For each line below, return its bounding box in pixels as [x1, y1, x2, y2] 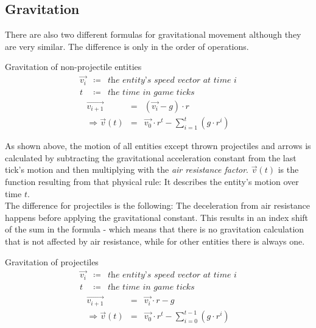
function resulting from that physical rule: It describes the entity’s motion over [5, 175, 299, 188]
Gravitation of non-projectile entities [5, 60, 142, 73]
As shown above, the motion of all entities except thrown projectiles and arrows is [5, 139, 311, 152]
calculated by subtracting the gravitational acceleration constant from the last [5, 151, 297, 164]
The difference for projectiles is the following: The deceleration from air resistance [5, 199, 311, 212]
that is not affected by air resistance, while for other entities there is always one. [5, 235, 305, 248]
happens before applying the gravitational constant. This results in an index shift [5, 211, 309, 223]
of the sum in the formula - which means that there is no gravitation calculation [5, 223, 304, 236]
